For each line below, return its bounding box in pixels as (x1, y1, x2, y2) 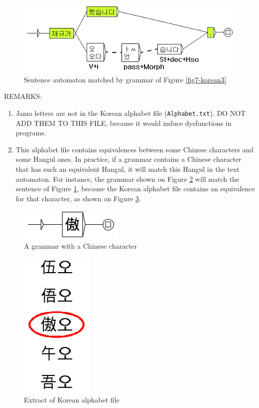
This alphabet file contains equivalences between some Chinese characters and (15, 144, 254, 154)
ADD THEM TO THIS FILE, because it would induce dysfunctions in (15, 117, 232, 128)
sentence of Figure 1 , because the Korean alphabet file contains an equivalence (15, 183, 255, 194)
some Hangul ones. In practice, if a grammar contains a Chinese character (15, 154, 242, 164)
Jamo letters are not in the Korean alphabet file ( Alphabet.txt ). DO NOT (15, 108, 246, 118)
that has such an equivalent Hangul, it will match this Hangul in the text (15, 164, 240, 174)
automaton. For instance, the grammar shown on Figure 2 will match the (15, 173, 240, 184)
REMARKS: (4, 91, 42, 101)
